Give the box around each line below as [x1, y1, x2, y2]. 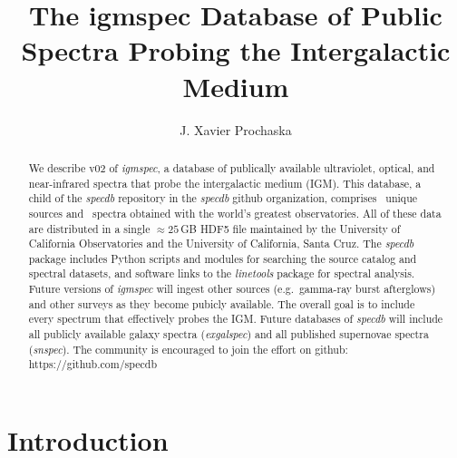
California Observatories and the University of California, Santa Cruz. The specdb [28, 236, 414, 251]
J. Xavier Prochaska [180, 120, 292, 139]
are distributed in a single [28, 220, 151, 236]
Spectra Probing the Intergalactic [21, 32, 451, 69]
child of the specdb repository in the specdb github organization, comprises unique [28, 190, 418, 206]
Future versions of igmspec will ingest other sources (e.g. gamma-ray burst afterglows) [28, 281, 436, 297]
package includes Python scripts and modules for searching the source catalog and [28, 250, 417, 266]
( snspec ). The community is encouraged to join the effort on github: [28, 341, 348, 356]
